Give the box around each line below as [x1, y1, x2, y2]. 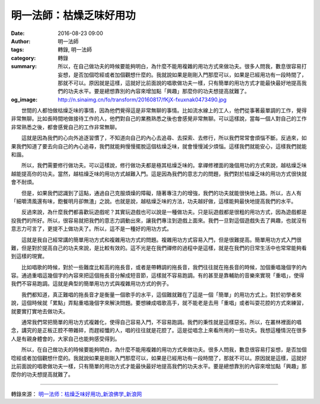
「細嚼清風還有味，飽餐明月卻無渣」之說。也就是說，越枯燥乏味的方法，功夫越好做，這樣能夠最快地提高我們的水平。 [11, 198, 296, 205]
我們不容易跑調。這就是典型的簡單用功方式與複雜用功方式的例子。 [11, 280, 172, 287]
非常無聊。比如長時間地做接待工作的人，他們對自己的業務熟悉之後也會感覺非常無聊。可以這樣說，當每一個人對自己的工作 [11, 115, 307, 122]
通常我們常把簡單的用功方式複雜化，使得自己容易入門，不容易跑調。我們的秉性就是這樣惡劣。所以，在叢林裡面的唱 [21, 319, 302, 326]
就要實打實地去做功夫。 [11, 307, 68, 314]
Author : [11, 37, 31, 44]
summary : [11, 63, 37, 70]
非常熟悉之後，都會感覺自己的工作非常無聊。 [11, 123, 120, 131]
